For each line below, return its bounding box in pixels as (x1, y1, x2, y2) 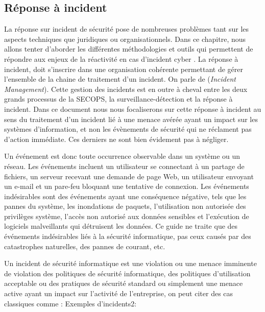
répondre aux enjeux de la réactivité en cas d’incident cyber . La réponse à (4, 53, 238, 64)
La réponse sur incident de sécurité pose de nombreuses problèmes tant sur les (4, 23, 249, 34)
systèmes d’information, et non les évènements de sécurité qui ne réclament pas (4, 124, 252, 134)
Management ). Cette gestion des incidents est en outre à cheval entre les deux (4, 83, 248, 94)
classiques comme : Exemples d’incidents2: (4, 298, 137, 308)
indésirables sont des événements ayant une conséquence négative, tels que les (4, 190, 247, 201)
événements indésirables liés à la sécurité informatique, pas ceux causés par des (4, 231, 251, 242)
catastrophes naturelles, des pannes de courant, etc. (4, 241, 165, 251)
